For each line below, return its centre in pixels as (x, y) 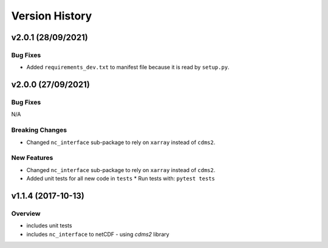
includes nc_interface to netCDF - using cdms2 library (98, 234)
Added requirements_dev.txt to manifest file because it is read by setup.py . (128, 67)
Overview (26, 213)
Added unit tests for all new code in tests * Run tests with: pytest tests (121, 179)
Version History (52, 16)
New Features (32, 158)
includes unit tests (49, 226)
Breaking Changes (39, 130)
